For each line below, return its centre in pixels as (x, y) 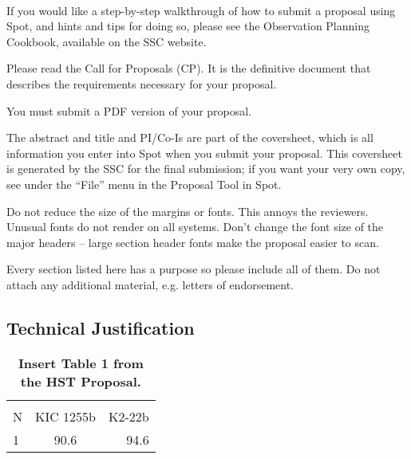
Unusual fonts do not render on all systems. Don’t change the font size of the (195, 227)
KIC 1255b (66, 416)
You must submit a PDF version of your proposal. (129, 110)
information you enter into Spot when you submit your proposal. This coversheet (204, 153)
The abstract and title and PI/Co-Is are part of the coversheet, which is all (190, 137)
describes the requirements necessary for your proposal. (142, 83)
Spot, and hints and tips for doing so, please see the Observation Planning (188, 26)
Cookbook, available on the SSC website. (107, 41)
